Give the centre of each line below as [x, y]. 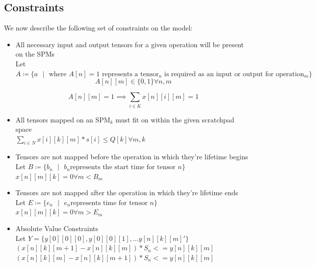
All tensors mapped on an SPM [63, 119]
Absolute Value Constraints [57, 228]
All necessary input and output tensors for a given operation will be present [130, 44]
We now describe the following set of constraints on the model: [98, 28]
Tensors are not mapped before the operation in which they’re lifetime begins [132, 157]
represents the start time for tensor [123, 167]
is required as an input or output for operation [234, 74]
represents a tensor [131, 74]
